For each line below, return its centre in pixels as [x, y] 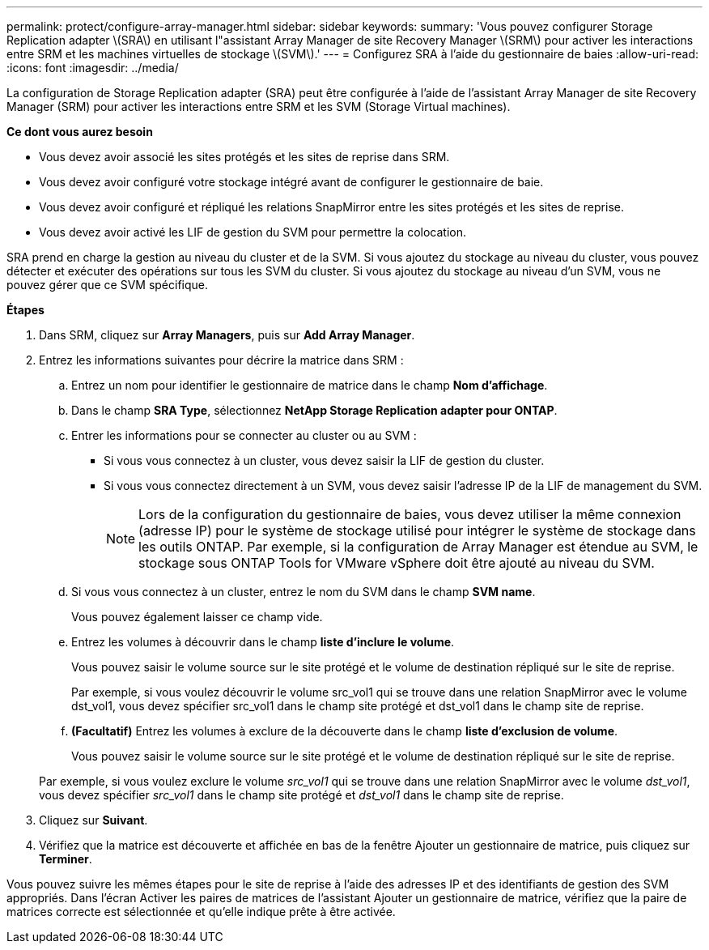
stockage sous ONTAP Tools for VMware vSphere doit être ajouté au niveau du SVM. [397, 563]
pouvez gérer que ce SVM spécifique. [108, 285]
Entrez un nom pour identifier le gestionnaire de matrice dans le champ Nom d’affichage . [310, 385]
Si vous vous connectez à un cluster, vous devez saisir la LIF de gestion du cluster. [324, 460]
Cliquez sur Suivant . [93, 820]
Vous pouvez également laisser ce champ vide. [197, 617]
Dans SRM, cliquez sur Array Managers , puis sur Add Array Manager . [227, 335]
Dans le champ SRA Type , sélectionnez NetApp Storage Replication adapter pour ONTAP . [314, 410]
